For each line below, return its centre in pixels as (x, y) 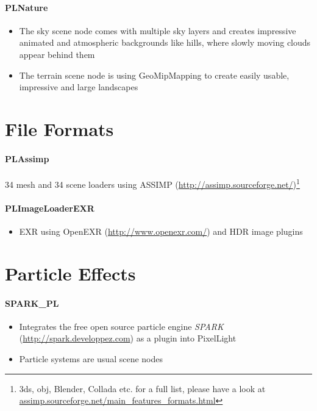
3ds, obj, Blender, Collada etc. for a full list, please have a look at (142, 388)
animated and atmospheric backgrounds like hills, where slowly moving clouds (165, 42)
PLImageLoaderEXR (50, 208)
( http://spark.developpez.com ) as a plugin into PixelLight (128, 338)
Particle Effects (70, 273)
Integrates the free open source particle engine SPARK (121, 326)
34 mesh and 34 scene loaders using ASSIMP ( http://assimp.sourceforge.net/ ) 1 (152, 183)
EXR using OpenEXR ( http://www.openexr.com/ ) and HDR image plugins (161, 231)
